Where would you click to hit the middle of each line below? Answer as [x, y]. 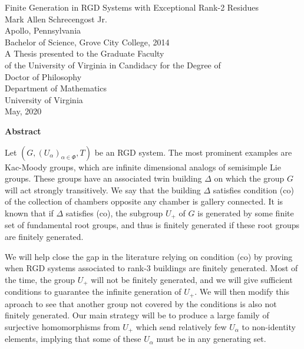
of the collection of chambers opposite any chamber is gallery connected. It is [144, 201]
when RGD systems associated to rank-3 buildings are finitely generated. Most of [151, 268]
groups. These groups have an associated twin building [103, 178]
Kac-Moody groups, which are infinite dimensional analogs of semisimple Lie [143, 167]
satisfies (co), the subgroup [114, 213]
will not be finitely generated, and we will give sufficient [192, 279]
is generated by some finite [246, 213]
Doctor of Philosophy [43, 76]
